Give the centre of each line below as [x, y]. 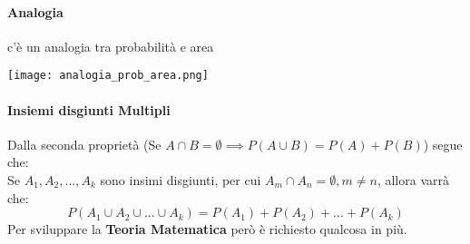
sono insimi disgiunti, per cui [181, 180]
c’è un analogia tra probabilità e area [111, 46]
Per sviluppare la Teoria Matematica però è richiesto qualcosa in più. [207, 229]
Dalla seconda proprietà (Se [84, 144]
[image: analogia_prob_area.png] [108, 76]
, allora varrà [413, 180]
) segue [443, 144]
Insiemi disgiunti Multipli [89, 109]
